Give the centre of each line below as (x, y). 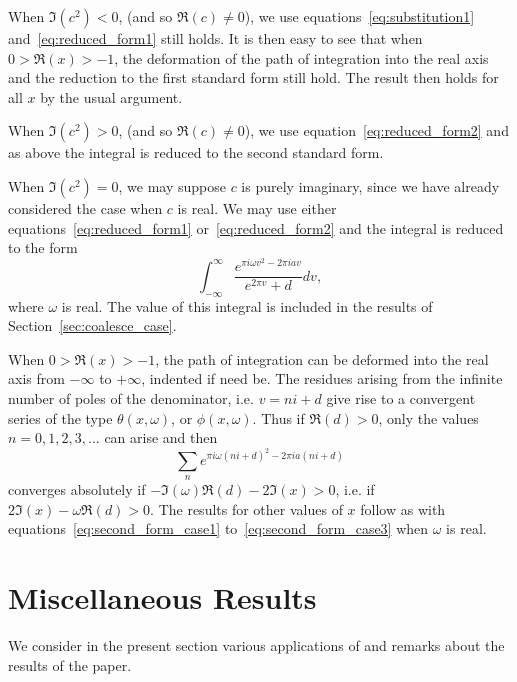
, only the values (428, 417)
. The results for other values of (246, 508)
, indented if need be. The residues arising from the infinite (322, 378)
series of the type (60, 417)
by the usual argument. (111, 96)
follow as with (403, 508)
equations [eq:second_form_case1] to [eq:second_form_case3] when (218, 528)
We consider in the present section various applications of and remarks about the (256, 645)
